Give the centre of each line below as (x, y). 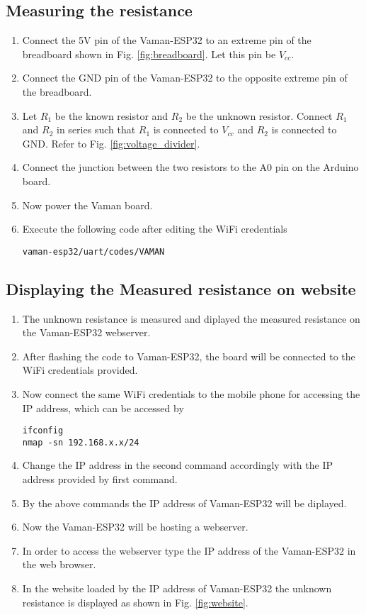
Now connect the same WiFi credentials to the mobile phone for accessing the (191, 393)
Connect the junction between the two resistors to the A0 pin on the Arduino (190, 167)
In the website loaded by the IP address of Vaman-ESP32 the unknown (177, 588)
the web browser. (59, 564)
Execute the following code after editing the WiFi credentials (155, 229)
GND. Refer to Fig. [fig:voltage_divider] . (111, 143)
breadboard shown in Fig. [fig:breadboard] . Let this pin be (149, 54)
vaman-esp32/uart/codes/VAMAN (93, 251)
